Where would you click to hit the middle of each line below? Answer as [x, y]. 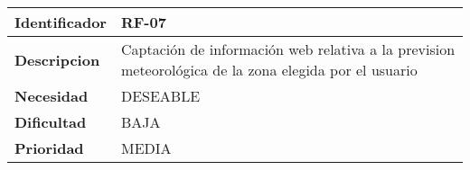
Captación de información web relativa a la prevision [288, 49]
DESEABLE [160, 96]
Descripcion [57, 59]
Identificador [61, 22]
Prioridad [49, 148]
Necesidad [52, 96]
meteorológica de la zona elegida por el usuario [269, 70]
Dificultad [51, 122]
